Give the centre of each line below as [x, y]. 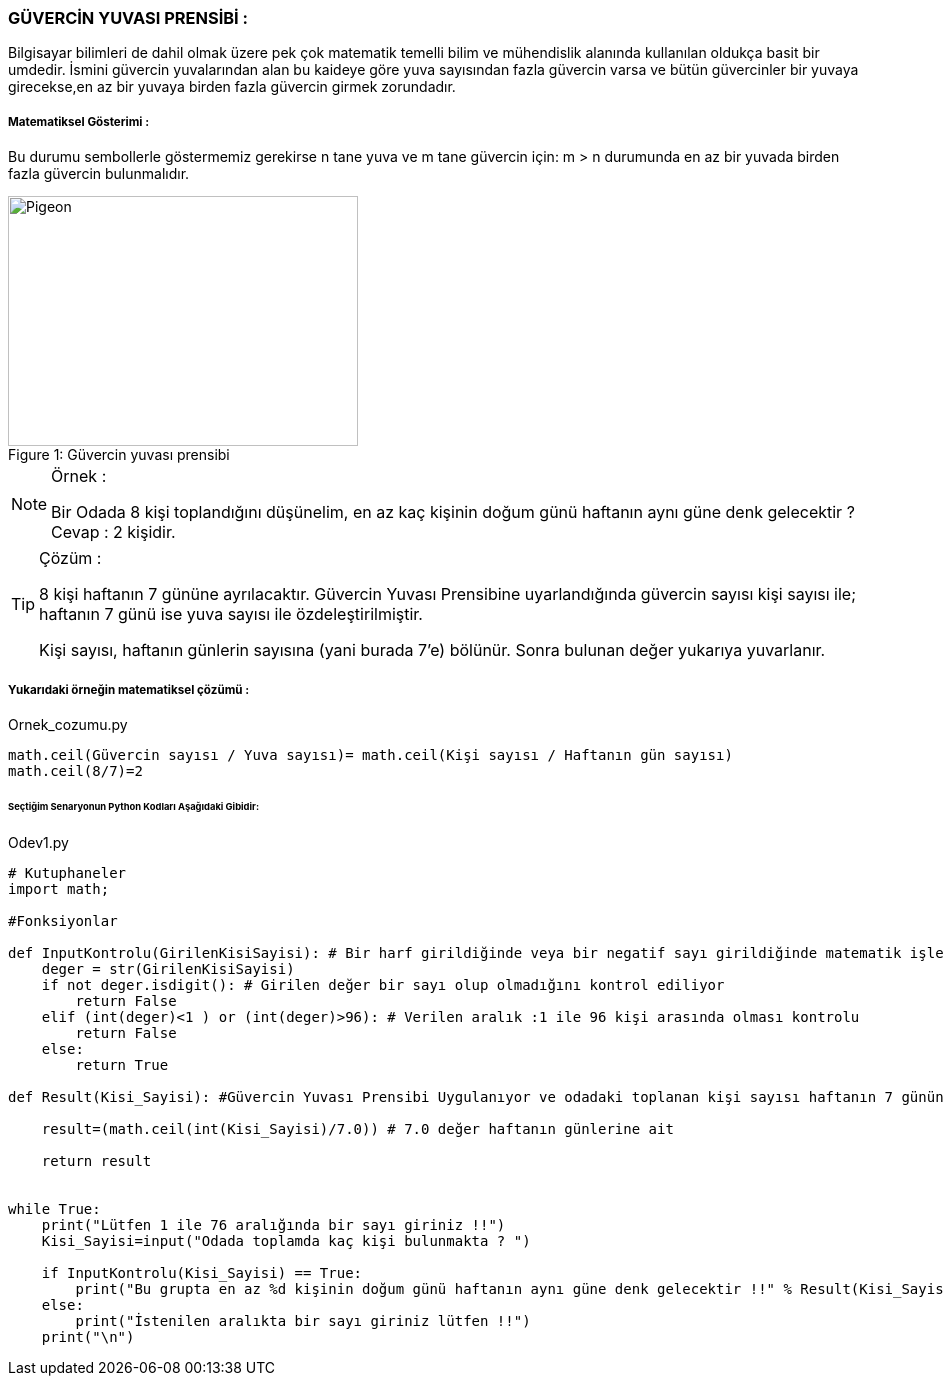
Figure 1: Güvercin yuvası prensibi [119, 455]
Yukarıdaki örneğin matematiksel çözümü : [129, 689]
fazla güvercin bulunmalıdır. [99, 174]
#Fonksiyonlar [63, 920]
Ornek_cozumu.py [68, 724]
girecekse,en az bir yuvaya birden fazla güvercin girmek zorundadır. [232, 87]
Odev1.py [38, 842]
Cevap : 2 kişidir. [113, 532]
